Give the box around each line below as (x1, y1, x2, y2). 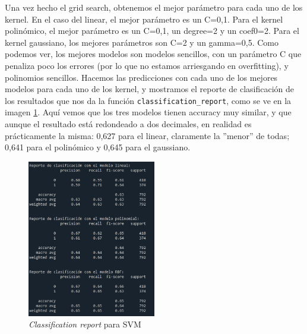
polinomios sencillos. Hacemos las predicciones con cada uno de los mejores (5, 71, 278, 83)
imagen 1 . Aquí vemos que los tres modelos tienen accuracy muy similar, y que (5, 106, 292, 118)
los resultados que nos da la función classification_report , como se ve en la (5, 94, 292, 106)
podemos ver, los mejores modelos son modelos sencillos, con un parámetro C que (5, 48, 302, 60)
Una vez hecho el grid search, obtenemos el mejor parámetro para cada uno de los (5, 1, 303, 13)
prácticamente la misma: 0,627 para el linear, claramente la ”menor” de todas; (5, 129, 290, 141)
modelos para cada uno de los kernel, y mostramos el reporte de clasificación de (5, 83, 295, 95)
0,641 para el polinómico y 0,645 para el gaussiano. (5, 141, 191, 153)
